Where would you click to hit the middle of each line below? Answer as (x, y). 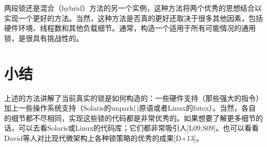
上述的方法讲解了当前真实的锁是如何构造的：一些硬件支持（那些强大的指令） (133, 98)
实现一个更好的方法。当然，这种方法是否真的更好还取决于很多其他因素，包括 (133, 18)
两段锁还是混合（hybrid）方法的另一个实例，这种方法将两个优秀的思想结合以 (133, 8)
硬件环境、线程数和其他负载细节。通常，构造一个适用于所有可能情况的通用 (130, 28)
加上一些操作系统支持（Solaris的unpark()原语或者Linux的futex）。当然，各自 (130, 108)
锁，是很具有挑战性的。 (44, 38)
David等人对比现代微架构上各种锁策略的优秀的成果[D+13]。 (104, 138)
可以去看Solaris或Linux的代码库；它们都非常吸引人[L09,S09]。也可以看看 (138, 128)
